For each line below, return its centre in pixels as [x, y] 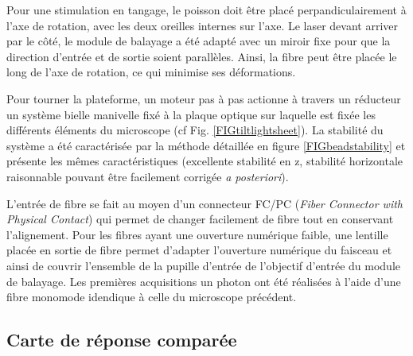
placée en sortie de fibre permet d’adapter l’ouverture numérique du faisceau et [199, 250]
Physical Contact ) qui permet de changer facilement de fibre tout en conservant [200, 219]
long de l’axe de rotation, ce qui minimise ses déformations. [151, 72]
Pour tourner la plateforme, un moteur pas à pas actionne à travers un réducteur [204, 98]
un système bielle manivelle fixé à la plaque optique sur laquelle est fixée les [191, 114]
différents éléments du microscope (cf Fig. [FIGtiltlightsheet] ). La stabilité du [195, 130]
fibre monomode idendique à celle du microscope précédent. [152, 297]
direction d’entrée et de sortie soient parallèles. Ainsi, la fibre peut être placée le [202, 56]
